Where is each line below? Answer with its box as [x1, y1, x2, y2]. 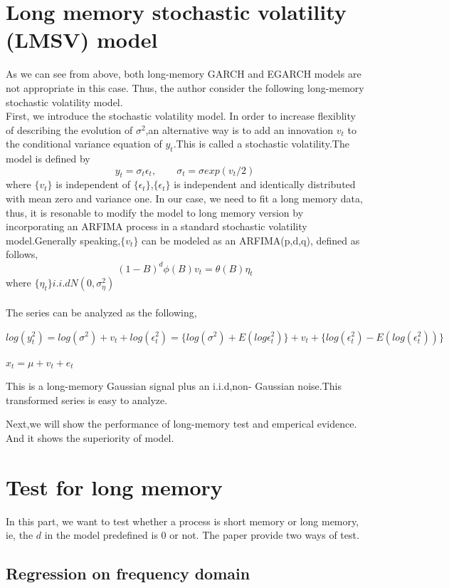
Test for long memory [6, 472, 223, 501]
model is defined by [6, 151, 90, 166]
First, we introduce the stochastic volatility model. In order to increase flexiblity [6, 108, 356, 123]
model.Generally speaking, [6, 232, 121, 247]
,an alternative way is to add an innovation [145, 122, 334, 137]
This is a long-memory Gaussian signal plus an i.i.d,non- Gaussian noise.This [6, 378, 342, 393]
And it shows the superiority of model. [6, 430, 174, 445]
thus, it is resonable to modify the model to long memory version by [6, 205, 304, 220]
